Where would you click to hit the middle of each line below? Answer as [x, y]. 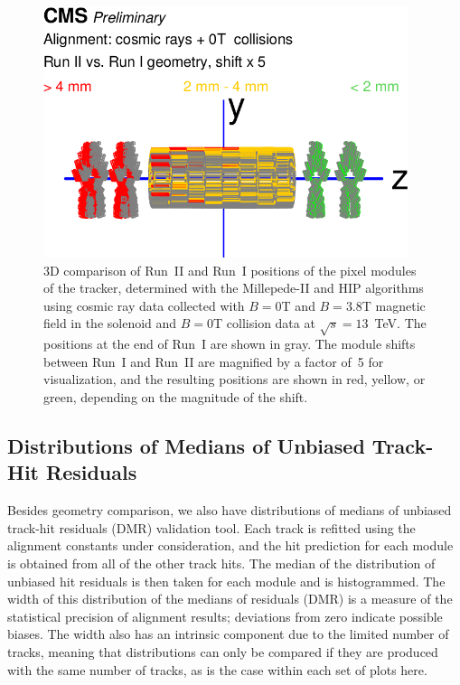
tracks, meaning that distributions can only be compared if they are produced [223, 651]
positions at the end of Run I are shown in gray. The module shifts [230, 344]
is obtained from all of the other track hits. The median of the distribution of [221, 563]
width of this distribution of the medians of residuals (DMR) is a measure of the [230, 599]
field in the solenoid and [110, 323]
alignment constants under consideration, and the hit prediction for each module [230, 545]
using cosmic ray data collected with [144, 305]
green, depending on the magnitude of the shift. [176, 396]
